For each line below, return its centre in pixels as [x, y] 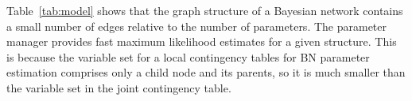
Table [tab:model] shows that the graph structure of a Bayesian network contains [205, 10]
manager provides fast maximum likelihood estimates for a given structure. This [202, 41]
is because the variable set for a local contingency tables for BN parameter [188, 56]
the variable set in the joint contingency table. [119, 87]
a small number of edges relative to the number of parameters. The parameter [197, 26]
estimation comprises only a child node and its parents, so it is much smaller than [206, 72]
